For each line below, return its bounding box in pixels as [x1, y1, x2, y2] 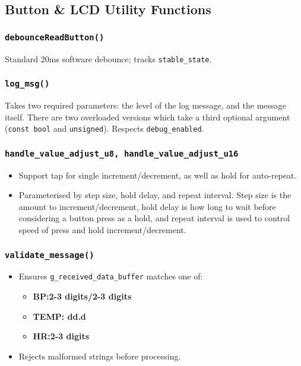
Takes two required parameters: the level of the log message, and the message [5, 99, 286, 111]
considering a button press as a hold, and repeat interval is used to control [18, 212, 290, 224]
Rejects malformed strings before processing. [18, 349, 181, 362]
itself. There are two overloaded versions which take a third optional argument [5, 110, 290, 123]
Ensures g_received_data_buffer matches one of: [18, 270, 203, 282]
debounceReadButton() [5, 32, 104, 42]
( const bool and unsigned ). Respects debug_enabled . [5, 122, 204, 135]
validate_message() [5, 250, 94, 260]
